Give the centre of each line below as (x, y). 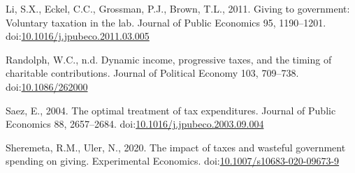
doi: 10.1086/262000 (47, 86)
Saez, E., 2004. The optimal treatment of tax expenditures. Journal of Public (171, 110)
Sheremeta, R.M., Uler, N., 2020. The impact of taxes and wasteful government (176, 147)
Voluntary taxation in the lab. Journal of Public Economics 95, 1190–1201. (166, 22)
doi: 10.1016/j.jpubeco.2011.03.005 (78, 36)
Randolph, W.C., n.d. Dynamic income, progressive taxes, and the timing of (169, 59)
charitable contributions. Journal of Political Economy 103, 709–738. (152, 73)
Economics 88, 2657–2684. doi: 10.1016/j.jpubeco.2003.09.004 (135, 124)
